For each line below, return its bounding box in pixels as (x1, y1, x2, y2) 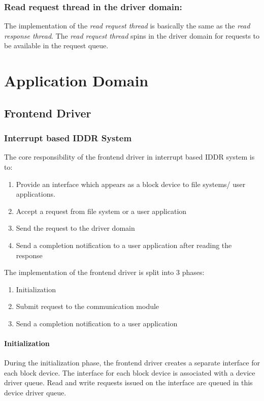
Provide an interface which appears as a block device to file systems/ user (16, 178, 246, 189)
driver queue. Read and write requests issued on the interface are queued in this (4, 377, 253, 388)
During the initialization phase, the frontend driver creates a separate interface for (4, 357, 260, 368)
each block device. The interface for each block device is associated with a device (4, 367, 255, 378)
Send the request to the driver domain (16, 223, 135, 233)
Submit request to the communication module (16, 301, 159, 312)
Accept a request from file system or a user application (16, 205, 187, 216)
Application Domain (4, 70, 149, 91)
